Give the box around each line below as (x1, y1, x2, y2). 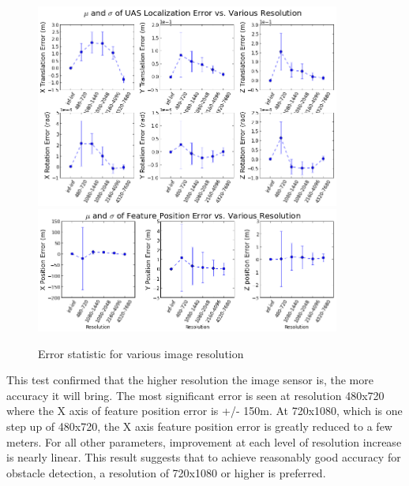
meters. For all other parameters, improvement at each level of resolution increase (6, 433, 402, 450)
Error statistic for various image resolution (38, 345, 244, 361)
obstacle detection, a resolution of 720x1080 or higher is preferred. (6, 464, 326, 480)
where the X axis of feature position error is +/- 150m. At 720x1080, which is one (6, 402, 403, 419)
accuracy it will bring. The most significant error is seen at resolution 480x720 (6, 387, 385, 403)
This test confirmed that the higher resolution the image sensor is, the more (6, 372, 373, 388)
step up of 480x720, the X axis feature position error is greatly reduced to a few (6, 417, 392, 434)
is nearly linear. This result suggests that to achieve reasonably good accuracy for (6, 449, 401, 465)
